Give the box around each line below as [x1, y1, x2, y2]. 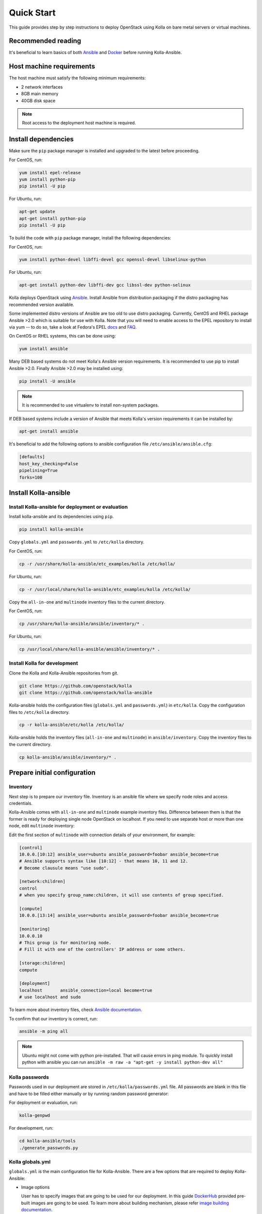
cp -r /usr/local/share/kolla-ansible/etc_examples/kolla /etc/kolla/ [19, 587, 191, 592]
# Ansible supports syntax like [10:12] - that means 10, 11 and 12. [19, 859, 188, 864]
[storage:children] [19, 961, 65, 966]
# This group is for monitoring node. [19, 940, 112, 945]
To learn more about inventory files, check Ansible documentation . [9, 1007, 143, 1012]
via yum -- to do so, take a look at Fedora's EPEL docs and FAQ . [9, 324, 137, 330]
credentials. [9, 800, 33, 806]
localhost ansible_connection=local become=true [19, 987, 152, 993]
